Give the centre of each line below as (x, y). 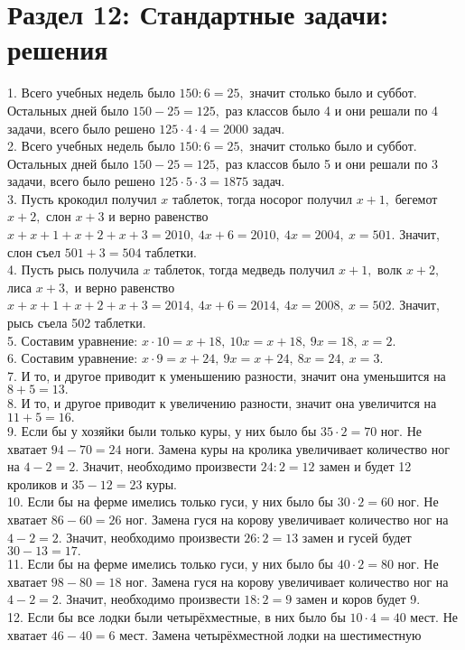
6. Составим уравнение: (73, 358)
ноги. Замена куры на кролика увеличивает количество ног (288, 448)
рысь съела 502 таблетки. (77, 323)
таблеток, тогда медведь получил (245, 269)
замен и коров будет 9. (358, 599)
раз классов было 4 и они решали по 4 (332, 110)
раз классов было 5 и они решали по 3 (332, 163)
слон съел (34, 251)
